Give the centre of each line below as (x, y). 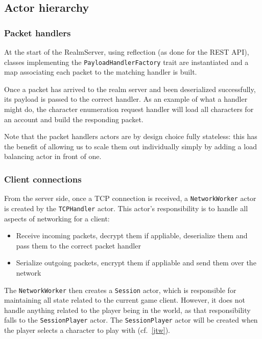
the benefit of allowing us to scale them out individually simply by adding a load (130, 146)
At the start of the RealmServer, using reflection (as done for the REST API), (127, 52)
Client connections (43, 179)
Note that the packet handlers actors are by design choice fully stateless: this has (131, 136)
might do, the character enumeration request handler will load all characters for (129, 109)
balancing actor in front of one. (53, 156)
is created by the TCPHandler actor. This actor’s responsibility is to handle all (126, 208)
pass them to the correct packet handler (78, 245)
